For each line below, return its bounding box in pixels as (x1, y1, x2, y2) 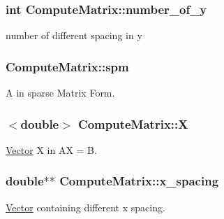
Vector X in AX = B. (6, 142, 97, 157)
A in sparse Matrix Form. (6, 85, 115, 100)
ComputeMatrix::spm (6, 57, 129, 75)
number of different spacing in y (6, 28, 142, 43)
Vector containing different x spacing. (6, 199, 165, 214)
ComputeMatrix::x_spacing (59, 172, 219, 190)
